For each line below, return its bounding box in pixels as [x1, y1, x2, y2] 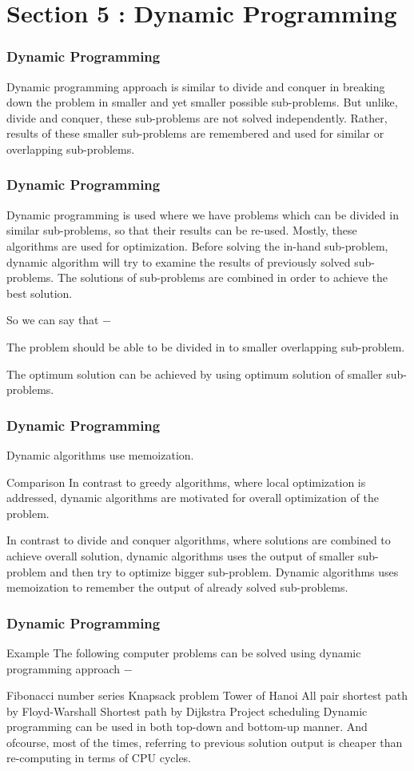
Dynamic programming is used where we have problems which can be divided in [6, 206, 399, 223]
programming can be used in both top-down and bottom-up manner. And [6, 718, 368, 735]
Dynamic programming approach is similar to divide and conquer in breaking [6, 78, 385, 94]
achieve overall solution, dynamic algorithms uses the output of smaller [6, 547, 355, 564]
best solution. [6, 284, 73, 301]
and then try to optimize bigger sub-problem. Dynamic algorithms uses [50, 563, 399, 580]
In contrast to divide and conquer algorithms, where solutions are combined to [6, 532, 391, 548]
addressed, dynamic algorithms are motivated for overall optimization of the [6, 489, 379, 506]
